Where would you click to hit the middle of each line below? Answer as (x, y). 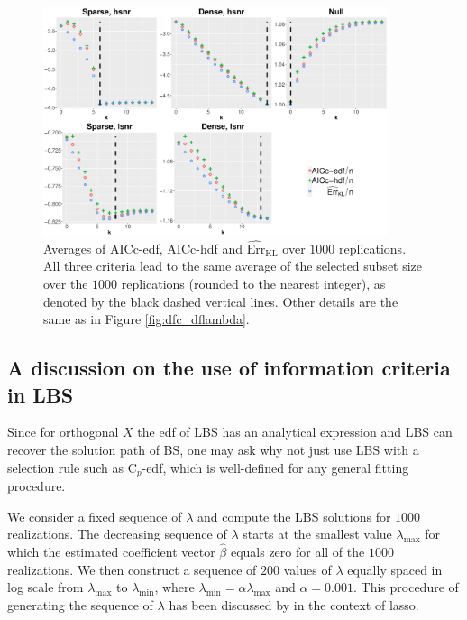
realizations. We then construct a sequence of (132, 569)
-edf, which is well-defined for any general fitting (275, 467)
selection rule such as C (72, 467)
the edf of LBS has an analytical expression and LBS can (295, 432)
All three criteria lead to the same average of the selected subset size (233, 266)
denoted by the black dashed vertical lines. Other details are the (221, 301)
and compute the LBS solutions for (294, 516)
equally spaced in (395, 569)
